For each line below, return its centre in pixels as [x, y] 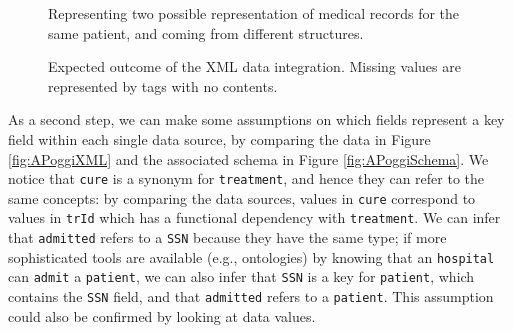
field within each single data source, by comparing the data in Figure [219, 138]
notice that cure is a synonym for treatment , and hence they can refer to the [246, 178]
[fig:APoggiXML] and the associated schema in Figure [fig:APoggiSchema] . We [248, 158]
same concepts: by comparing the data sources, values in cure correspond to [242, 197]
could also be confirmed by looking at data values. [162, 315]
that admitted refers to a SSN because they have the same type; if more [227, 237]
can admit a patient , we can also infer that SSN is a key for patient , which [241, 276]
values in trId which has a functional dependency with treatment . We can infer [254, 217]
